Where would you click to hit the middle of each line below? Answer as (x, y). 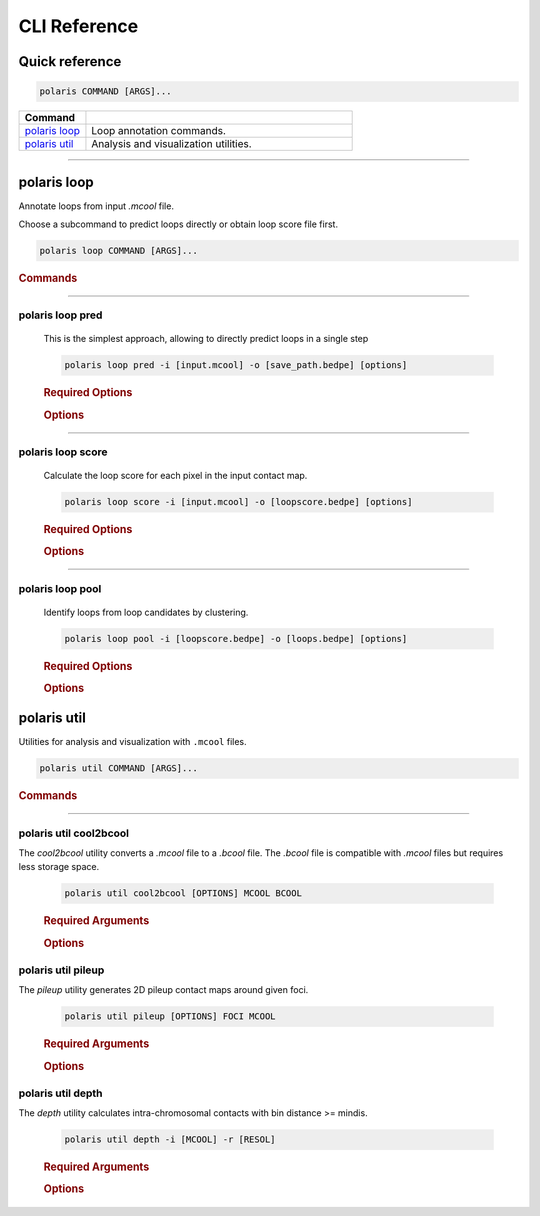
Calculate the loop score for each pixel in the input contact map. (175, 476)
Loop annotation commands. (159, 131)
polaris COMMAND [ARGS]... (105, 91)
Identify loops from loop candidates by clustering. (146, 612)
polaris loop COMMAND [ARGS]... (119, 251)
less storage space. (59, 867)
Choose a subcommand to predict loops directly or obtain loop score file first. (178, 224)
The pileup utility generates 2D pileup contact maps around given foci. (163, 990)
